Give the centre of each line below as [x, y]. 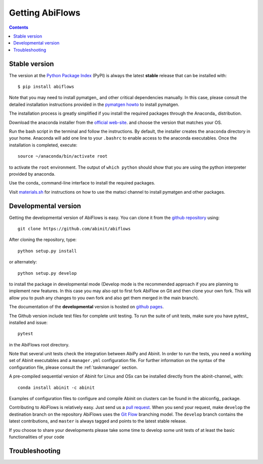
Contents [19, 27]
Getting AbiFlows [45, 13]
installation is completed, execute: [43, 145]
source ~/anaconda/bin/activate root [63, 156]
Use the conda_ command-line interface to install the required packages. [82, 183]
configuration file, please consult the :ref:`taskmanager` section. [74, 367]
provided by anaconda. [32, 174]
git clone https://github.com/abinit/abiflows [74, 229]
